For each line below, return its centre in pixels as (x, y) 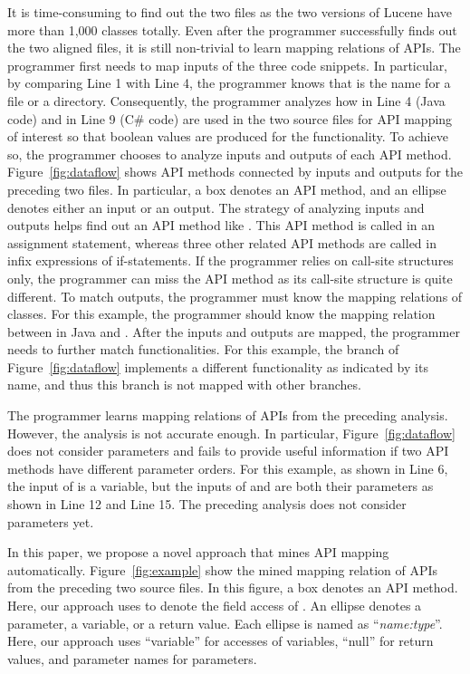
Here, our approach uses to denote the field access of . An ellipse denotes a (215, 605)
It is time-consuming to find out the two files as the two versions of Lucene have (230, 12)
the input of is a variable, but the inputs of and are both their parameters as (221, 486)
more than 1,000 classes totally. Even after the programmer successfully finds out (232, 29)
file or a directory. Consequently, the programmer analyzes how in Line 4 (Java (226, 100)
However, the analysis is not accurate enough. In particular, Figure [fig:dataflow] (231, 433)
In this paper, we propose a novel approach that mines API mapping (198, 552)
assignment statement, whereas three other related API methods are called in (222, 242)
